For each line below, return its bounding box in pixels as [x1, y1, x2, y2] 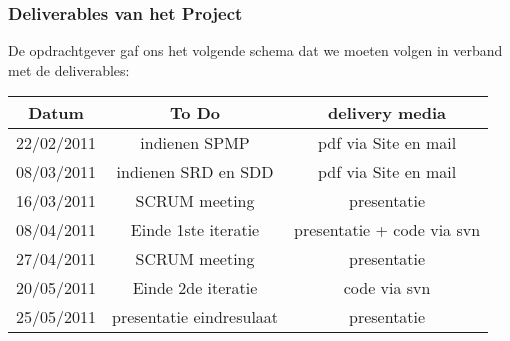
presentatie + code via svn [294, 218, 481, 242]
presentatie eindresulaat [112, 305, 279, 329]
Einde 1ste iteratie [130, 218, 260, 242]
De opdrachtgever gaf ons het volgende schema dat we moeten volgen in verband [8, 40, 503, 61]
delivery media [328, 101, 447, 125]
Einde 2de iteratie [132, 276, 258, 300]
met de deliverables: [8, 59, 130, 80]
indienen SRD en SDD [116, 160, 274, 184]
